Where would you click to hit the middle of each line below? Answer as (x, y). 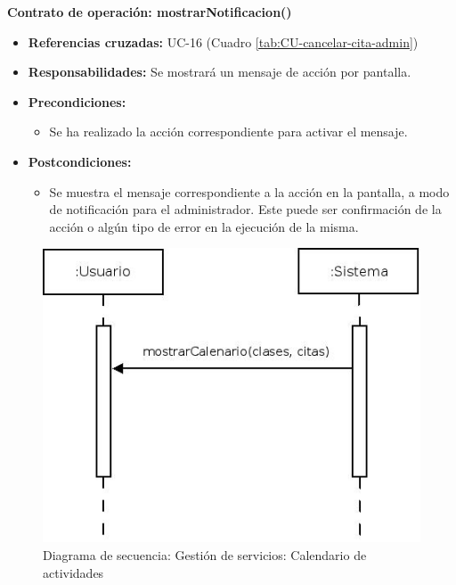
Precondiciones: (77, 101)
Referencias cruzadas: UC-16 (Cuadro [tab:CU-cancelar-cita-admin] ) (223, 41)
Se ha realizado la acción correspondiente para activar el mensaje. (228, 132)
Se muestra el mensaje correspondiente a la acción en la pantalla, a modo (249, 191)
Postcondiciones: (80, 161)
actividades (73, 572)
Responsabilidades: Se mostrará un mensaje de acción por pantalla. (220, 72)
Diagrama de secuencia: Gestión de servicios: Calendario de (205, 555)
